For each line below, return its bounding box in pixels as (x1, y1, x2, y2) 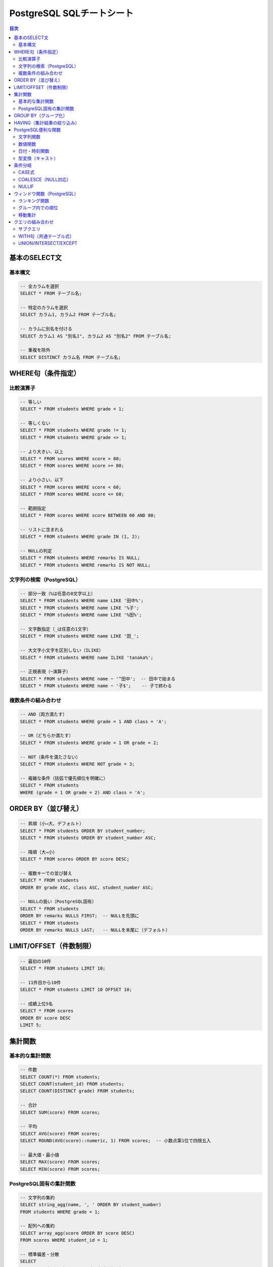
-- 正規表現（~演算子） (20, 669, 71, 675)
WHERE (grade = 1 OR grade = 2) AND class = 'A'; (20, 790, 146, 795)
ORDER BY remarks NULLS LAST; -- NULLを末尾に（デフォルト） (20, 927, 170, 933)
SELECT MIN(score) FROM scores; (20, 1166, 101, 1172)
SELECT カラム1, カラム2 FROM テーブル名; (20, 312, 116, 318)
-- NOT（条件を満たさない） (20, 754, 81, 760)
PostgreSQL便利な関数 (14, 127, 61, 133)
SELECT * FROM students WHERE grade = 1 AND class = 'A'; (20, 719, 167, 724)
